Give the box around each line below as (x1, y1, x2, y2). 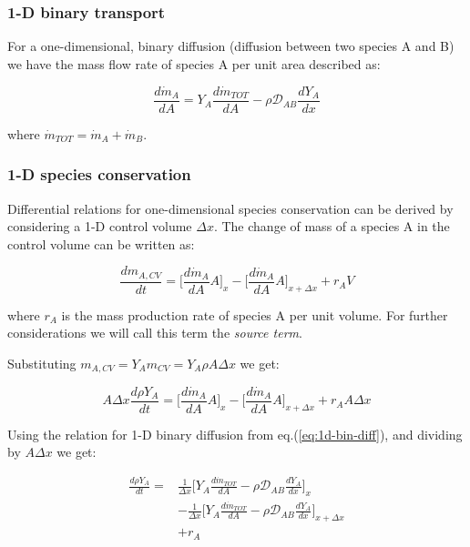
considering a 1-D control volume (7, 217, 192, 236)
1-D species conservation (7, 163, 191, 186)
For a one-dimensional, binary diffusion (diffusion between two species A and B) (7, 36, 455, 56)
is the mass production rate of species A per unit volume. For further (61, 305, 448, 324)
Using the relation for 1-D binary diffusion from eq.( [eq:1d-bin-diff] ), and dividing (7, 424, 463, 443)
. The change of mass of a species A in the (213, 217, 450, 236)
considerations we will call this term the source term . (7, 323, 302, 342)
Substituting (7, 353, 77, 372)
